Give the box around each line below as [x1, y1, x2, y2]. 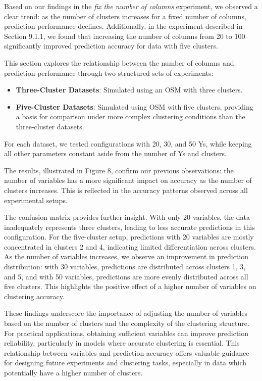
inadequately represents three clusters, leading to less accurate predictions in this [4, 221, 255, 232]
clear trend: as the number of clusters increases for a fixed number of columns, [4, 11, 246, 21]
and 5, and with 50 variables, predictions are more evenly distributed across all [4, 271, 248, 281]
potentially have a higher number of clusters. [4, 367, 143, 377]
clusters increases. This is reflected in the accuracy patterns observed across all [4, 184, 248, 195]
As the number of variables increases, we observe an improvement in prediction [4, 251, 248, 262]
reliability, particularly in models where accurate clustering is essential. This [4, 338, 240, 348]
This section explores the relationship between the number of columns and [4, 57, 234, 68]
